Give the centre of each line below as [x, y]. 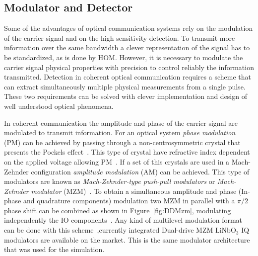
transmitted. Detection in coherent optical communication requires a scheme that [128, 77]
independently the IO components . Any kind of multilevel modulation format [123, 220]
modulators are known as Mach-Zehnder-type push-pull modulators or [110, 181]
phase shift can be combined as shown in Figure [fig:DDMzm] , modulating [118, 210]
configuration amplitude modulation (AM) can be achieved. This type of [140, 171]
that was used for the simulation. [54, 249]
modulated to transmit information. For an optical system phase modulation [120, 132]
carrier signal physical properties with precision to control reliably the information [129, 67]
